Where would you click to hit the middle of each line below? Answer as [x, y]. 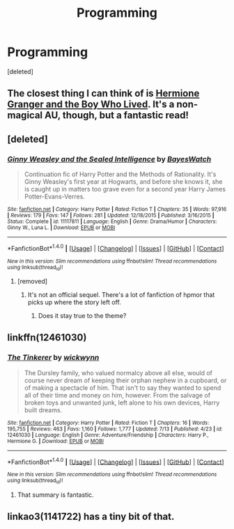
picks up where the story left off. [75, 302]
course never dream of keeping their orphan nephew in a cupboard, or [125, 380]
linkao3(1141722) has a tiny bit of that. [91, 517]
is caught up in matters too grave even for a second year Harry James [125, 189]
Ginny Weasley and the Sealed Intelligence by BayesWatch [109, 159]
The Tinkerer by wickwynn [53, 358]
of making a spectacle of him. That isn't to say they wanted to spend [123, 387]
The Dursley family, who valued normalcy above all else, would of [118, 372]
